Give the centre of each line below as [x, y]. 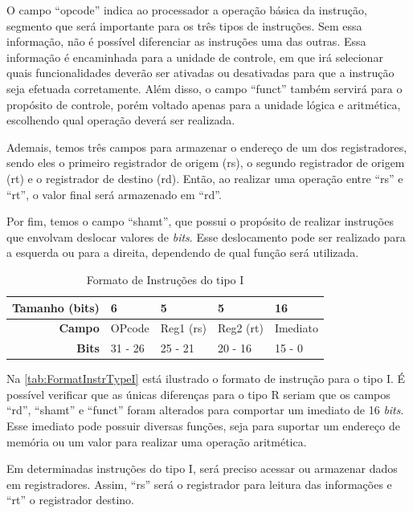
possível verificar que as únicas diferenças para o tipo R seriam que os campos [198, 394]
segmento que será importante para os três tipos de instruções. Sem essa [184, 25]
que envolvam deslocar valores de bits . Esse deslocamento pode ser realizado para [206, 236]
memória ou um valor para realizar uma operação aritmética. [157, 441]
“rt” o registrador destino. [70, 500]
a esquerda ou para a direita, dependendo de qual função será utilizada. [183, 252]
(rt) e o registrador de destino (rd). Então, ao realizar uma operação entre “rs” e [205, 178]
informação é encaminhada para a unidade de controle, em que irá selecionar [195, 57]
